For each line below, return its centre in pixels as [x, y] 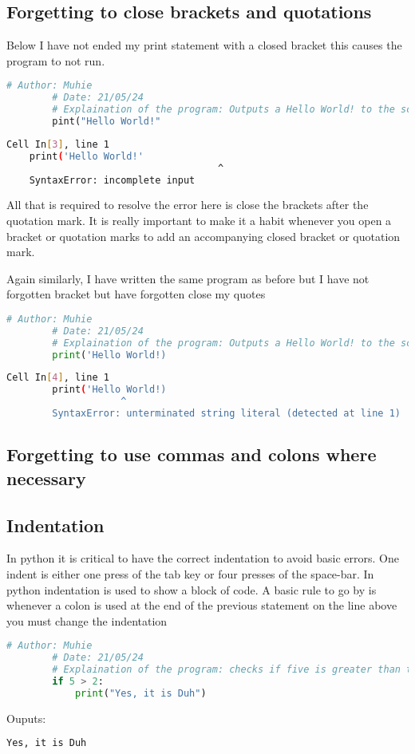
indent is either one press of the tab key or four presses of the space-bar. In [190, 573]
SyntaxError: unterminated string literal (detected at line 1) [226, 414]
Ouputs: [26, 718]
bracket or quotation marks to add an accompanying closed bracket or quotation [204, 236]
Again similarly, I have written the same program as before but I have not [188, 278]
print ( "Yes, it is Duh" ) [140, 693]
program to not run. [56, 60]
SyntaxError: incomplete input [112, 180]
